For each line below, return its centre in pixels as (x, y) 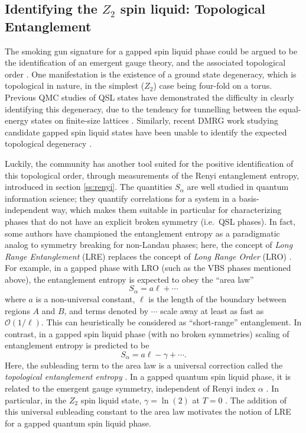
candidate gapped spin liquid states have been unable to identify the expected (146, 132)
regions (17, 310)
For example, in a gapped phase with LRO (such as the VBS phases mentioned (148, 268)
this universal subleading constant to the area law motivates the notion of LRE (148, 411)
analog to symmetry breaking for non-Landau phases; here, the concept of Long (149, 245)
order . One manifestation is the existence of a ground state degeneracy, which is (151, 74)
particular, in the (36, 400)
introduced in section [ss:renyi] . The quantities (89, 187)
